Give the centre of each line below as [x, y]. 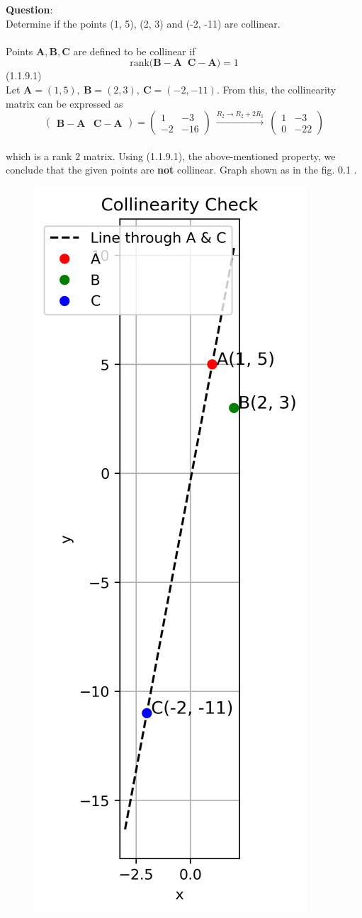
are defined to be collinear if [134, 51]
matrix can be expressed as [64, 103]
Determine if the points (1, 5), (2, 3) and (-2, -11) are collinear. [143, 23]
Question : [29, 9]
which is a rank [39, 155]
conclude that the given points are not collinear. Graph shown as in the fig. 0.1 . [181, 170]
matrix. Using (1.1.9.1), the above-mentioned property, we [209, 155]
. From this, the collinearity [276, 89]
